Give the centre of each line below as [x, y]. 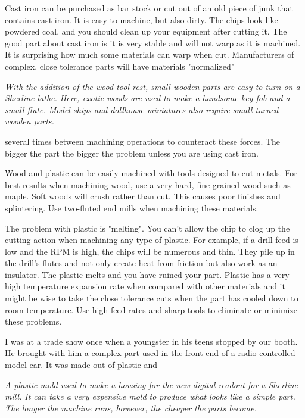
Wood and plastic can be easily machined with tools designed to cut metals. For [151, 173]
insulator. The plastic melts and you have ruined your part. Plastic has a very [147, 274]
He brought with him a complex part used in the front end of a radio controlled [150, 353]
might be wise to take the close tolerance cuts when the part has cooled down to [152, 298]
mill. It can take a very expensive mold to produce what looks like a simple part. [150, 396]
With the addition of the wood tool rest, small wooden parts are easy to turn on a [152, 86]
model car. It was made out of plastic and [81, 365]
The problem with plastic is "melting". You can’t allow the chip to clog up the [147, 228]
